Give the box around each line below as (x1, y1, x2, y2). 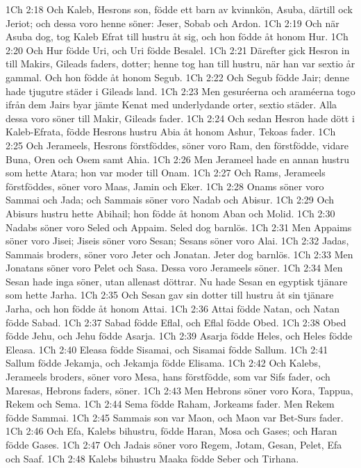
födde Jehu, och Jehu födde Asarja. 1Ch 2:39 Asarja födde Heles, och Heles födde (6, 328, 353, 343)
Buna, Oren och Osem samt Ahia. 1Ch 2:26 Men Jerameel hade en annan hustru (6, 151, 349, 166)
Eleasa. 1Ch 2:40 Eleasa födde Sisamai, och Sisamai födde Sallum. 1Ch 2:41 (6, 342, 328, 356)
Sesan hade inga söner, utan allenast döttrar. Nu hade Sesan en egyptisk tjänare (6, 274, 348, 288)
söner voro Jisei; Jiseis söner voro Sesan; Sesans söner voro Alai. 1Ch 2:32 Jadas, (6, 233, 349, 248)
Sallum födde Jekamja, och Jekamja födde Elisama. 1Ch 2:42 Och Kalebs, (6, 356, 321, 370)
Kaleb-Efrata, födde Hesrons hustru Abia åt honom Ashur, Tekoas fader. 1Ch (6, 124, 336, 139)
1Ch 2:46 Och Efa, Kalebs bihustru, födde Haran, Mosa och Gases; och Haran (6, 424, 337, 438)
